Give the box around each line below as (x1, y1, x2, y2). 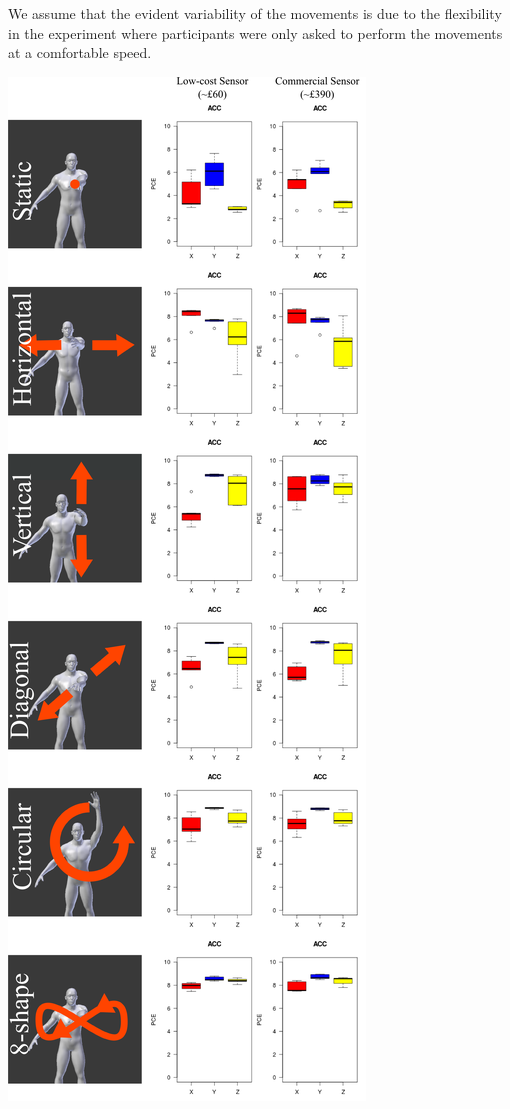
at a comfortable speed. (8, 42, 152, 63)
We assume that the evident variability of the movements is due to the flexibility (8, 3, 502, 23)
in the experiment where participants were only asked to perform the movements (8, 22, 503, 43)
